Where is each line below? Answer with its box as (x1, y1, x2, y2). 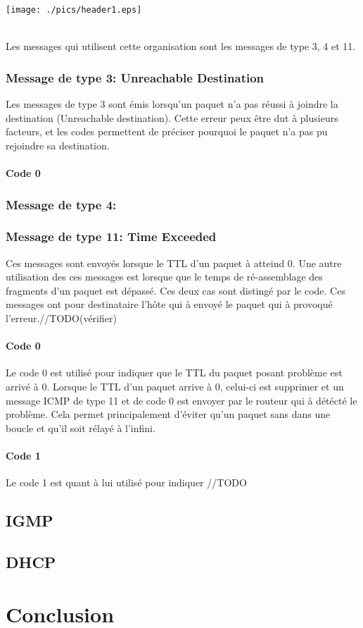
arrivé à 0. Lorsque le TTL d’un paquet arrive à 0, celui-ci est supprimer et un (6, 379, 344, 394)
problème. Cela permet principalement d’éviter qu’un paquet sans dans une (6, 407, 331, 421)
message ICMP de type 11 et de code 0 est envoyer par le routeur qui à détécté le (6, 393, 357, 407)
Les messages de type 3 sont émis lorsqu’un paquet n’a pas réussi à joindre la (6, 97, 338, 111)
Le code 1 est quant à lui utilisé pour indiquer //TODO (6, 475, 247, 490)
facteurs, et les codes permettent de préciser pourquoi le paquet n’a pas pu (6, 124, 328, 139)
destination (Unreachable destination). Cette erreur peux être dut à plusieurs (6, 110, 338, 125)
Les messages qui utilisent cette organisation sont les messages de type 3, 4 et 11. (6, 39, 356, 54)
